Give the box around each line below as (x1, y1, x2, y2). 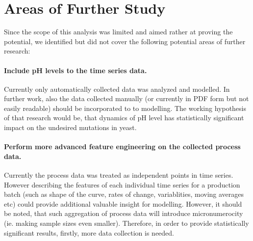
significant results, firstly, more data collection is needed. (4, 227, 175, 238)
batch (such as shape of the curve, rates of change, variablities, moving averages (4, 189, 244, 199)
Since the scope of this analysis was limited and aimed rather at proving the (4, 27, 233, 37)
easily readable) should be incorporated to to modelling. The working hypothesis (4, 103, 247, 113)
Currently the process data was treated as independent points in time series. (4, 170, 233, 180)
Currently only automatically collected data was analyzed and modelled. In (4, 83, 230, 94)
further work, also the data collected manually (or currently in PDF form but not (4, 93, 249, 104)
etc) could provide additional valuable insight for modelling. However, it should (4, 198, 242, 209)
